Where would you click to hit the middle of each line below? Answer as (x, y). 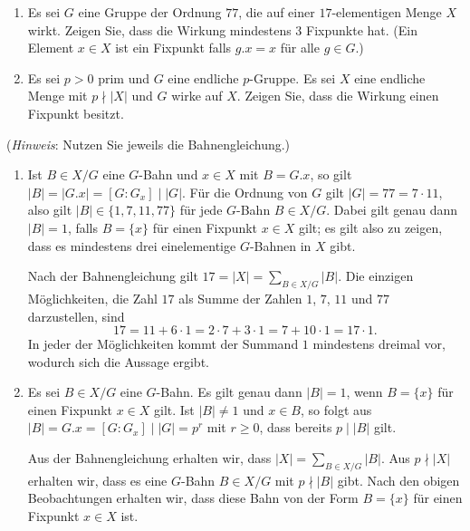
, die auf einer (277, 12)
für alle (300, 48)
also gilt (50, 210)
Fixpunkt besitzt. (76, 113)
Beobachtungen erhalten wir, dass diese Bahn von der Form (193, 498)
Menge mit (58, 96)
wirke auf (197, 96)
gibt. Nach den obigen (398, 480)
